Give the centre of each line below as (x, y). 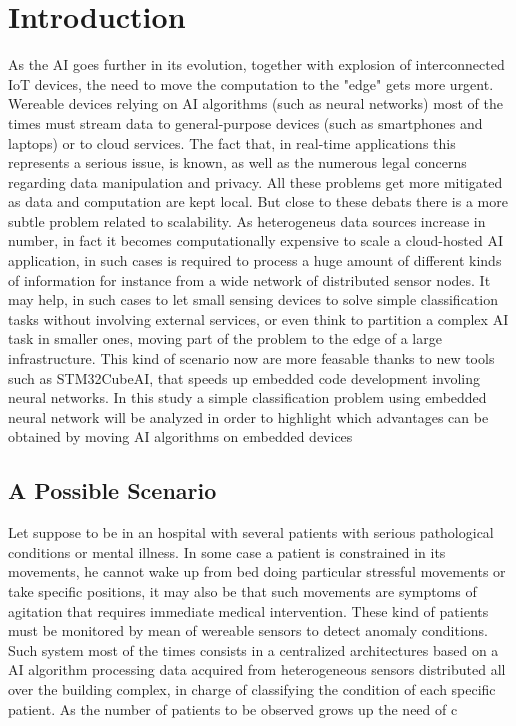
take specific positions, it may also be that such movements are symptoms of (242, 590)
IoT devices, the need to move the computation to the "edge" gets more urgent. (251, 83)
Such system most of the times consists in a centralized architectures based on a (253, 649)
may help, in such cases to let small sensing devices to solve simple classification (253, 299)
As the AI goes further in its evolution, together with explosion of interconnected (256, 64)
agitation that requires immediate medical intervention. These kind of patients (248, 610)
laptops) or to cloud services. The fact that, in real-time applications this (232, 142)
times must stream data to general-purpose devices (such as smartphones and (245, 122)
